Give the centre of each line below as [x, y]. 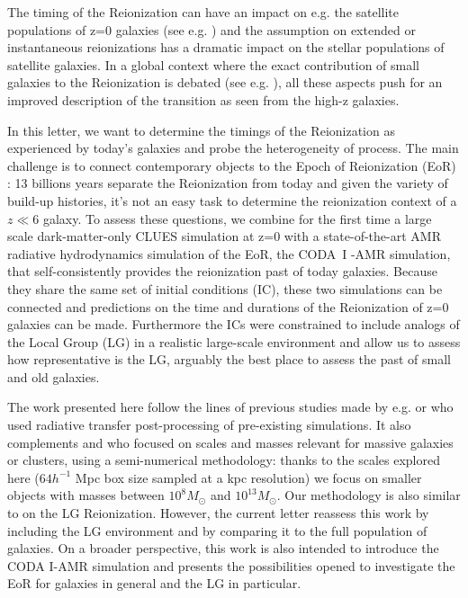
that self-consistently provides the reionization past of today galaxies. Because [222, 271]
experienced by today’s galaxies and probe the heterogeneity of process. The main [233, 148]
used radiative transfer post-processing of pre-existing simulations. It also [209, 425]
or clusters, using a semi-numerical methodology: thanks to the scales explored [224, 460]
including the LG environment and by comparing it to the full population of [217, 530]
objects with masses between [86, 495]
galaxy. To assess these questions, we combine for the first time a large [237, 218]
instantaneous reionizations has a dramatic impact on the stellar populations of [226, 47]
